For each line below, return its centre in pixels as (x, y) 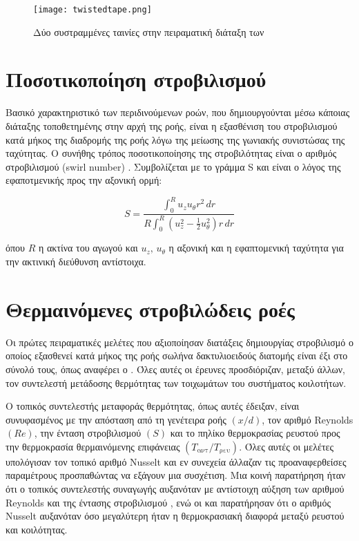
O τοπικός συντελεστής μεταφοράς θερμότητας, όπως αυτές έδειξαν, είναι (153, 406)
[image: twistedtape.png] (93, 10)
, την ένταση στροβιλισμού (88, 433)
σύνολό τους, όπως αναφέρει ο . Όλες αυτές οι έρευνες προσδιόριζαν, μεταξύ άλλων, (175, 369)
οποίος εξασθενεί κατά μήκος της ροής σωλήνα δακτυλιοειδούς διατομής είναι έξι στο (177, 355)
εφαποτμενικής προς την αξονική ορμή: (84, 180)
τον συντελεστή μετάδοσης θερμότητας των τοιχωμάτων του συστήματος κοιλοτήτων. (176, 382)
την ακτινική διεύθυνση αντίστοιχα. (76, 261)
